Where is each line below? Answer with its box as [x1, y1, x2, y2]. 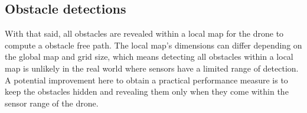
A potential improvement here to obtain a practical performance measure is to [5, 73, 288, 86]
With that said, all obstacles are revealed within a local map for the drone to [5, 27, 284, 40]
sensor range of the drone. [5, 96, 99, 109]
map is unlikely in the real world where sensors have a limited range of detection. [5, 62, 299, 74]
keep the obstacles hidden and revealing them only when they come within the [5, 85, 289, 98]
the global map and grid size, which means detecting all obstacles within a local [5, 50, 293, 63]
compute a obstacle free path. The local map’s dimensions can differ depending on [5, 38, 302, 51]
